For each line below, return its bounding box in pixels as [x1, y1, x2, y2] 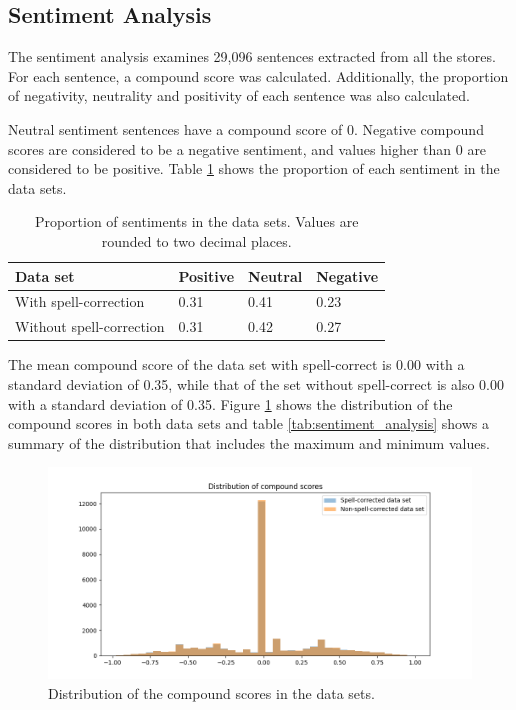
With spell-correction [15, 291, 145, 312]
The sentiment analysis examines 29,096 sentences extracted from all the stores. [8, 46, 496, 67]
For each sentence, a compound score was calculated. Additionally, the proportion [8, 65, 509, 86]
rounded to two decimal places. [101, 230, 292, 251]
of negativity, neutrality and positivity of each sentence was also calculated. [8, 85, 470, 106]
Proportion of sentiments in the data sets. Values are [34, 211, 359, 232]
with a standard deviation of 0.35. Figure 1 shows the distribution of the [8, 393, 453, 414]
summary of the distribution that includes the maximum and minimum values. [8, 432, 490, 453]
